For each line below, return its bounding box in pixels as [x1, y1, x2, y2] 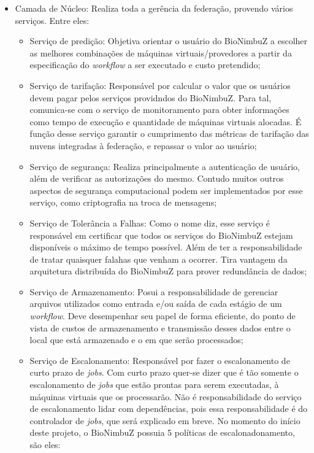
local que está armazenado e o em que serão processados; [29, 333, 243, 346]
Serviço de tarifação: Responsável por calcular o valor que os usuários [29, 79, 291, 91]
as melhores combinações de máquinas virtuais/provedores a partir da [29, 46, 292, 59]
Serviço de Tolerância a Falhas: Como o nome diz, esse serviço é [29, 216, 270, 229]
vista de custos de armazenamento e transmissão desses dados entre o [29, 321, 291, 334]
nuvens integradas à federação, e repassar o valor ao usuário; [29, 139, 257, 152]
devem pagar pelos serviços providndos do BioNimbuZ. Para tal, [29, 91, 272, 104]
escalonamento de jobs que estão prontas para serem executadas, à [29, 378, 279, 391]
